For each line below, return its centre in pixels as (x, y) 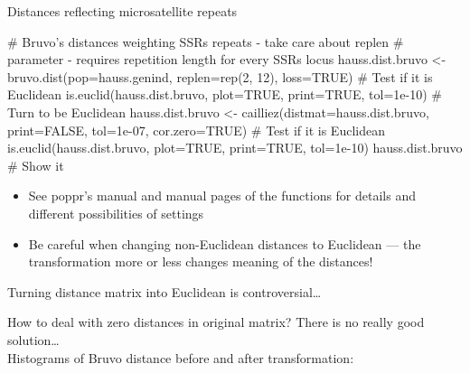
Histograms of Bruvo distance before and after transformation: (181, 357)
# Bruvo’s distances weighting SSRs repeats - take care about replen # (206, 41)
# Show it (36, 165)
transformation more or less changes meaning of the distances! (201, 261)
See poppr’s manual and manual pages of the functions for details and (222, 196)
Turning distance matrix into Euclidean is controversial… (164, 291)
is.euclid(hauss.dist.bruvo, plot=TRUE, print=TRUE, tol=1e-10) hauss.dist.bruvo (235, 148)
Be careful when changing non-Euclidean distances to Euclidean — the (225, 243)
